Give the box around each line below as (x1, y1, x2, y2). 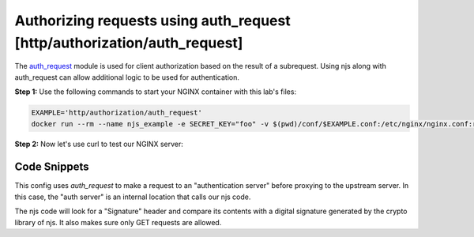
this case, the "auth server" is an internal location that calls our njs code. (14, 192, 251, 201)
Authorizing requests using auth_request (14, 12, 292, 29)
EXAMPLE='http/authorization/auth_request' (31, 108, 203, 118)
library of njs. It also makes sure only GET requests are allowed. (14, 217, 222, 227)
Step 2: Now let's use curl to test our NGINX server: (14, 139, 183, 149)
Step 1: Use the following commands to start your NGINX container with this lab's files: (14, 87, 296, 96)
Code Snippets (14, 160, 89, 174)
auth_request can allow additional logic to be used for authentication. (14, 72, 240, 82)
